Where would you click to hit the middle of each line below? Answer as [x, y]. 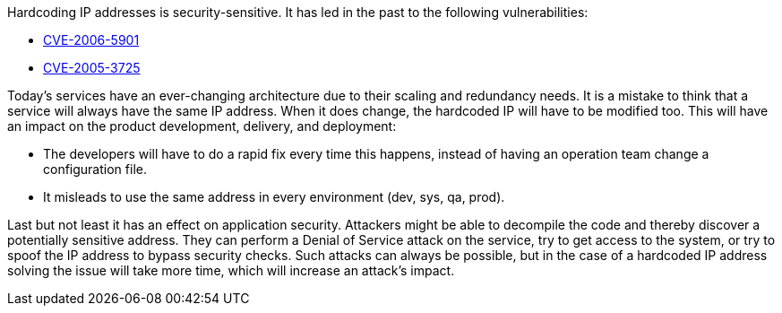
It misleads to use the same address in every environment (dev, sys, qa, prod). [274, 197]
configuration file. [95, 169]
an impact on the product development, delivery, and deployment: [202, 126]
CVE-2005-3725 [92, 68]
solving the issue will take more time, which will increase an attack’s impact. [231, 270]
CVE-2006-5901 [91, 40]
